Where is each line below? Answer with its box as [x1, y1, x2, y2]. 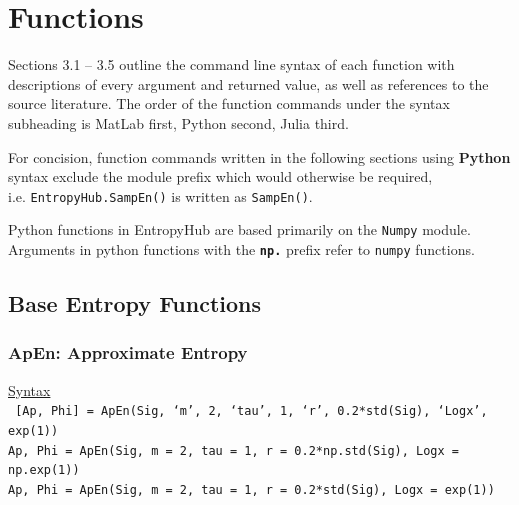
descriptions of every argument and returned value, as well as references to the [8, 73, 489, 94]
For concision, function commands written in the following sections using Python [8, 146, 511, 167]
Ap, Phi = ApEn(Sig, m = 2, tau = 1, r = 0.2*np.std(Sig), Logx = [8, 443, 460, 458]
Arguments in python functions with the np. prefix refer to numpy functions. [8, 239, 475, 259]
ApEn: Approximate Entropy [8, 340, 248, 365]
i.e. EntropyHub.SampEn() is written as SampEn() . [8, 185, 313, 206]
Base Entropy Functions [8, 288, 262, 319]
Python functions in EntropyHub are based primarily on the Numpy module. [8, 219, 471, 240]
